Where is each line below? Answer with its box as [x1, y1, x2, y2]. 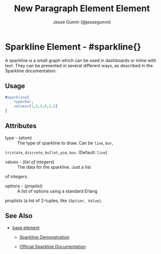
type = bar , [14, 99, 34, 104]
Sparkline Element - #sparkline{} [5, 41, 141, 52]
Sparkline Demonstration [19, 234, 70, 240]
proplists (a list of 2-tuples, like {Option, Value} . [5, 197, 102, 203]
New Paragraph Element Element [14, 3, 150, 14]
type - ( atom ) [5, 135, 32, 140]
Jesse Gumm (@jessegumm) [53, 19, 111, 25]
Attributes [5, 122, 37, 130]
